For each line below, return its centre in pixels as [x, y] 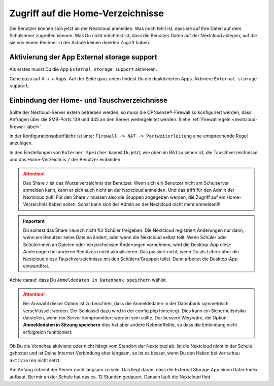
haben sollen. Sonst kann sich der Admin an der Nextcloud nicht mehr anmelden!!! [134, 204]
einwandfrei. [36, 266]
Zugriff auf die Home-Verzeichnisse [87, 13]
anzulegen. [21, 143]
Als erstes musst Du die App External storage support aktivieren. [83, 69]
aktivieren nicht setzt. [35, 360]
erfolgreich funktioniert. [48, 332]
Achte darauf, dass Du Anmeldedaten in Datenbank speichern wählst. [88, 280]
